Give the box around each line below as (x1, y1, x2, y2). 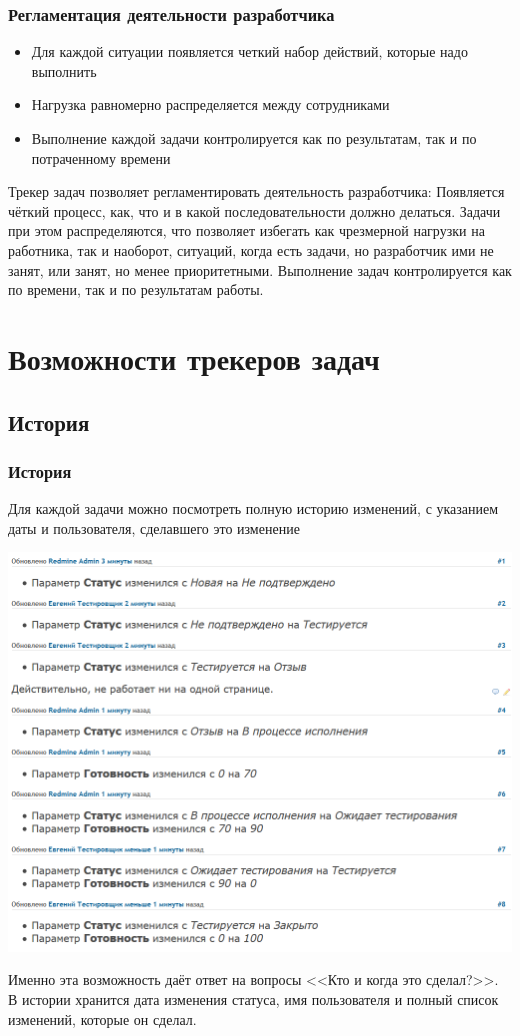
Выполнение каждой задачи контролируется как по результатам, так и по (31, 128, 477, 148)
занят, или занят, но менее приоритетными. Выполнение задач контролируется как (8, 259, 512, 280)
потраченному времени (31, 147, 171, 168)
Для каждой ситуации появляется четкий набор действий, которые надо (31, 41, 468, 62)
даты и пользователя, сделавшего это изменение (8, 517, 300, 538)
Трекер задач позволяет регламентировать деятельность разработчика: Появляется (8, 181, 505, 202)
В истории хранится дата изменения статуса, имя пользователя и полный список (8, 988, 499, 1009)
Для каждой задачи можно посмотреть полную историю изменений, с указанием (8, 498, 499, 519)
